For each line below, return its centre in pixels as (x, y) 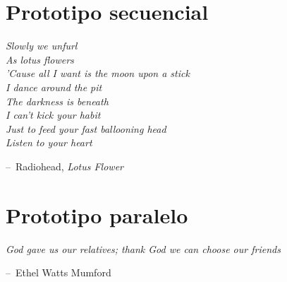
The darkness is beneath (57, 101)
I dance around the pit (54, 87)
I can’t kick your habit (53, 115)
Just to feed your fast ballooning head (86, 128)
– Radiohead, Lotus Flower (65, 166)
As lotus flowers (40, 59)
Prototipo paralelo (97, 215)
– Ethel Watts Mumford (59, 272)
